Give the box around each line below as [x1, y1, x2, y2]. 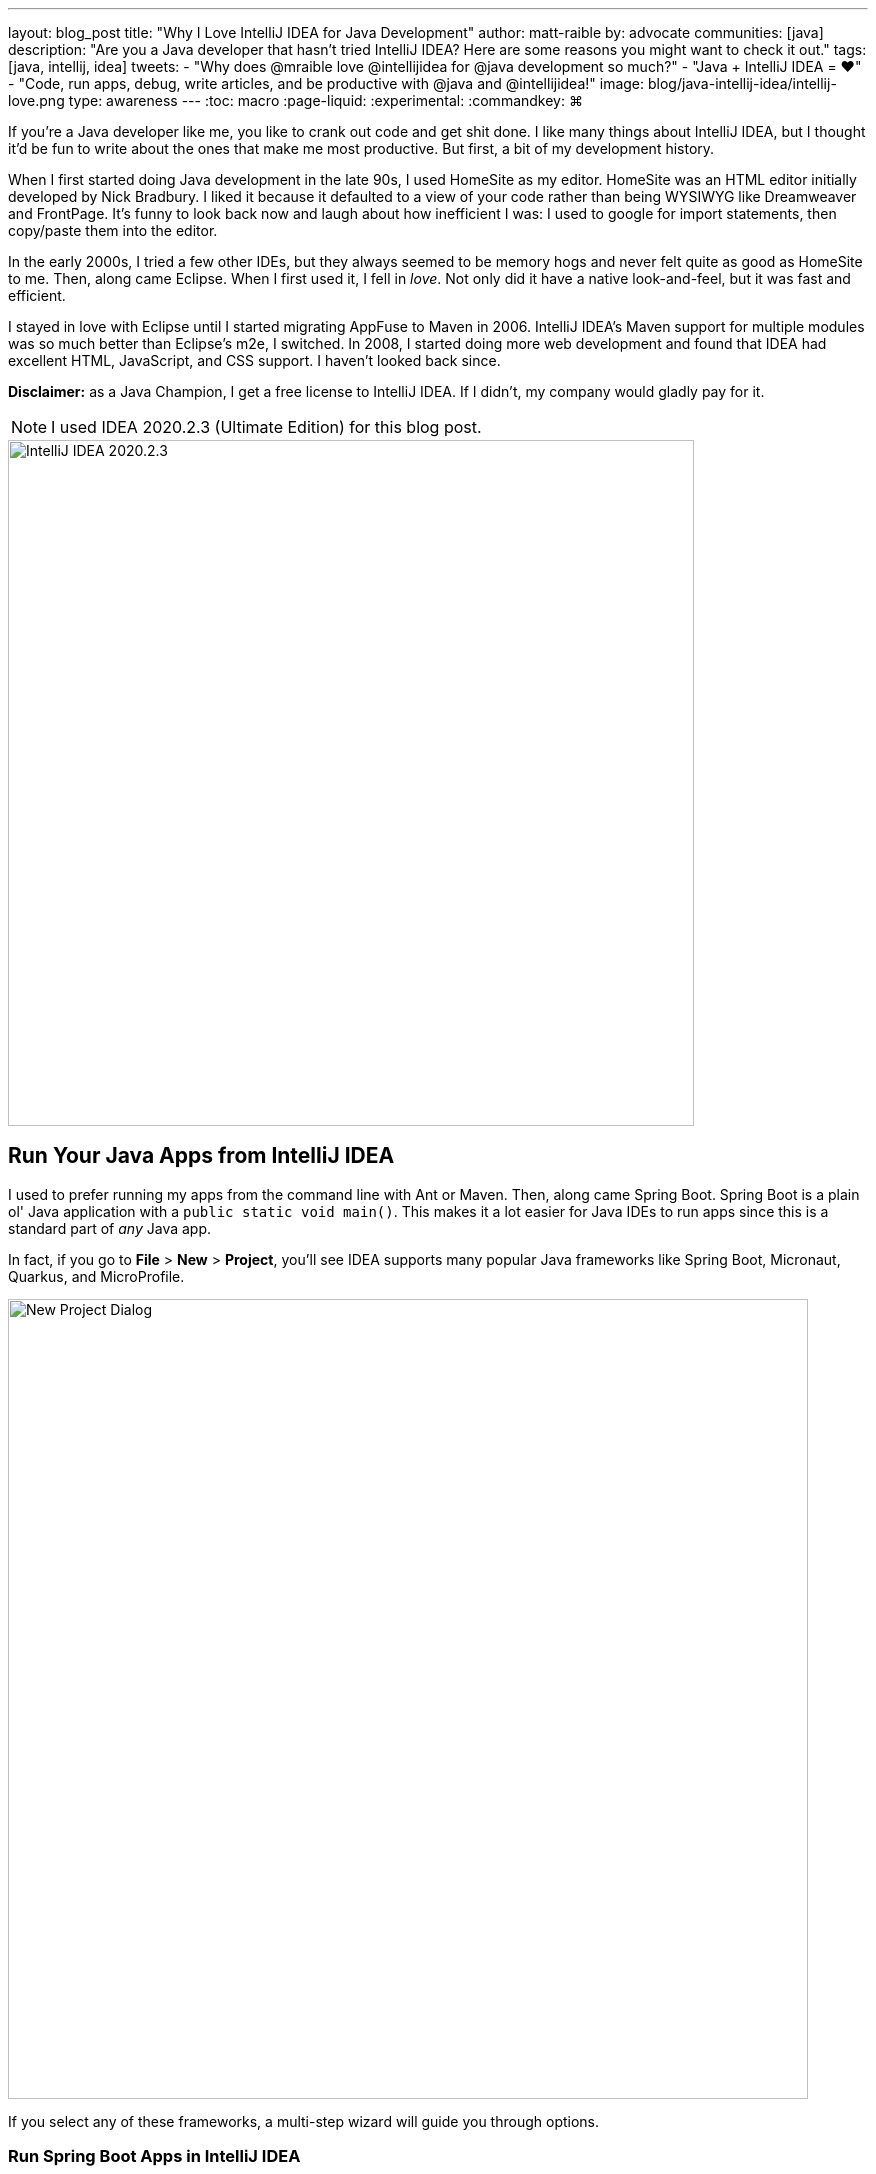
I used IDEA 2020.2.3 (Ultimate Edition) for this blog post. [51, 417, 482, 437]
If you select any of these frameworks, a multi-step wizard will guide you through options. [8, 2112, 600, 2130]
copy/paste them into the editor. [8, 222, 218, 239]
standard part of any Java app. [8, 1219, 212, 1237]
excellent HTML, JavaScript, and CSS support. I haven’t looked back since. [8, 352, 501, 369]
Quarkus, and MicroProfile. [8, 1267, 185, 1285]
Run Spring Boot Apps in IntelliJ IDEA [8, 2146, 301, 2167]
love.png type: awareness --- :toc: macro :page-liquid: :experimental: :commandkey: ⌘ [8, 92, 583, 109]
